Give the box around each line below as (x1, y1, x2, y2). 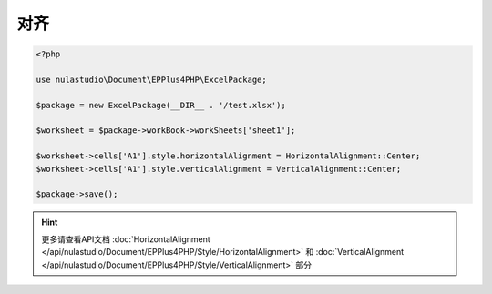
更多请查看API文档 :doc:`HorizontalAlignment (41, 233, 211, 245)
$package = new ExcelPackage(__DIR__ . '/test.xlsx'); (36, 100, 286, 110)
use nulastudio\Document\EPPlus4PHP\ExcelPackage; (36, 74, 268, 85)
